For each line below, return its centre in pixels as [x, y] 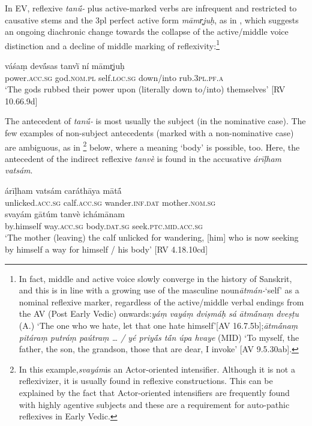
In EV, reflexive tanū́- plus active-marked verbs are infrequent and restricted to [151, 8]
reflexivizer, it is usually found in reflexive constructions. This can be [146, 381]
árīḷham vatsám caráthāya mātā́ [63, 190]
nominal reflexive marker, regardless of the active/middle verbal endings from [161, 301]
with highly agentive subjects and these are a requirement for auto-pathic [154, 404]
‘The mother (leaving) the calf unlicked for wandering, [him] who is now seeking [152, 237]
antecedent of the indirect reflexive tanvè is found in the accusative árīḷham [143, 158]
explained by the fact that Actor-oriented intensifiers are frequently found [154, 392]
